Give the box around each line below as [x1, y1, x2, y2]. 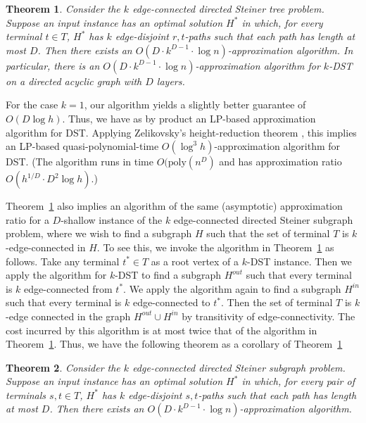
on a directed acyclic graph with [6, 73, 142, 88]
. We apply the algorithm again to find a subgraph [123, 281, 341, 296]
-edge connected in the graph [6, 308, 131, 323]
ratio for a [6, 212, 49, 227]
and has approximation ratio [219, 154, 342, 169]
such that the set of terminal [206, 226, 330, 241]
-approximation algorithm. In [227, 42, 353, 57]
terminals [6, 387, 46, 402]
